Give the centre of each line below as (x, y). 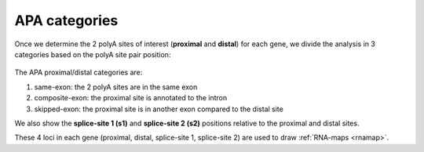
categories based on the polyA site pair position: (93, 54)
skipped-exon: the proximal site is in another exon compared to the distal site (159, 109)
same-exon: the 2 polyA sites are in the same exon (116, 87)
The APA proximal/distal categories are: (79, 72)
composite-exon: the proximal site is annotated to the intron (131, 98)
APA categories (66, 20)
